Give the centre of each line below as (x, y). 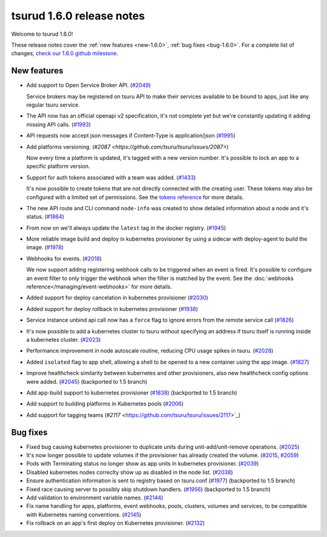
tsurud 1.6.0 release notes (78, 16)
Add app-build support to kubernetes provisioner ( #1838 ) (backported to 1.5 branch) (132, 392)
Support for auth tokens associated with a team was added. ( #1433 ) (111, 177)
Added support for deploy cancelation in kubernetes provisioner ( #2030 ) (117, 298)
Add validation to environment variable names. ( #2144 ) (95, 498)
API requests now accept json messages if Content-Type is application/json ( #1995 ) (131, 136)
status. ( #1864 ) (45, 217)
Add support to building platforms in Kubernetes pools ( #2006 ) (105, 404)
